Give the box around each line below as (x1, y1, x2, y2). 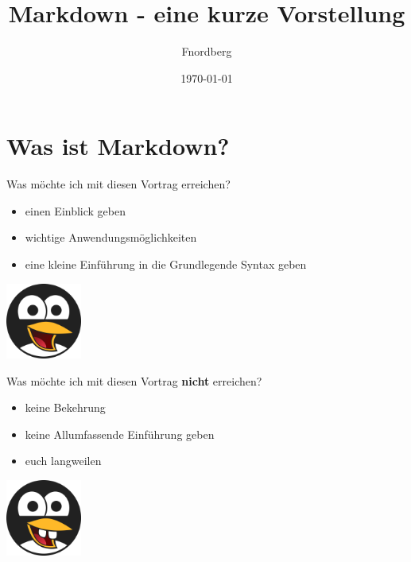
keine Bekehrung (25, 399, 106, 416)
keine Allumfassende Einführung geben (25, 425, 215, 442)
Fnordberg (181, 43, 232, 60)
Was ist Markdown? (6, 130, 230, 162)
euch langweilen (25, 452, 102, 469)
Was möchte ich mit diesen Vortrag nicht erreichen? (6, 372, 262, 389)
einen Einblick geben (25, 202, 126, 219)
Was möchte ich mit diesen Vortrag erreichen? (6, 176, 231, 192)
